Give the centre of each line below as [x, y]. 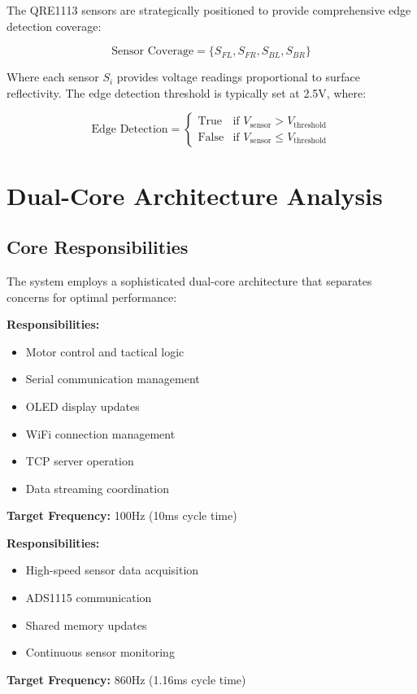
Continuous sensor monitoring [100, 652]
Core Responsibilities [98, 247]
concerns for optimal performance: [92, 297]
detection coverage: [54, 26]
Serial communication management [113, 379]
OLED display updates [83, 406]
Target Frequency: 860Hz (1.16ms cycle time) [126, 679]
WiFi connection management [100, 433]
